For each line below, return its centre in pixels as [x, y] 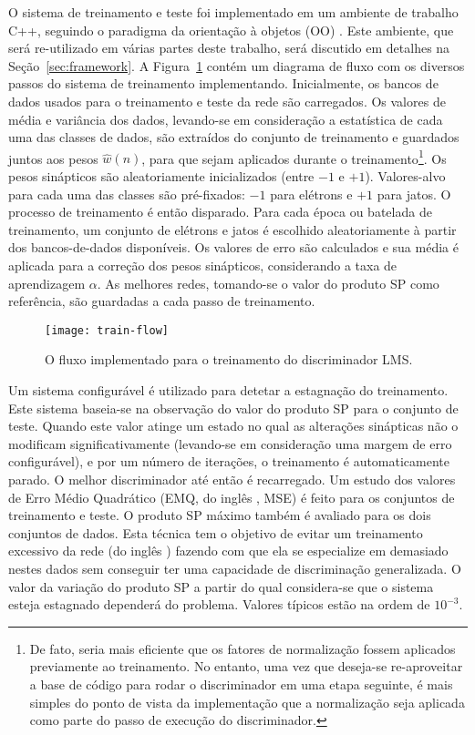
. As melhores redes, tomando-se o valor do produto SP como [268, 283]
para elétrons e [311, 194]
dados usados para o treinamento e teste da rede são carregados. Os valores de [227, 101]
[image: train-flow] [107, 330]
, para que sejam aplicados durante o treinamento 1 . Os [294, 157]
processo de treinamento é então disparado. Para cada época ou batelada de [220, 212]
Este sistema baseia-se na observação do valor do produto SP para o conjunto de [233, 408]
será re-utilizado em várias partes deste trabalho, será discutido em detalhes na [229, 48]
